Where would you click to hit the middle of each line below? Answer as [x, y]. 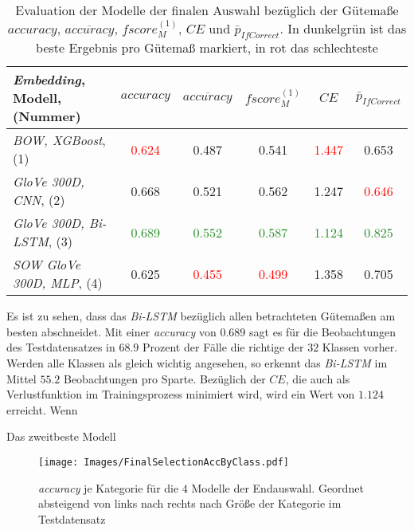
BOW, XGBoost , [59, 140]
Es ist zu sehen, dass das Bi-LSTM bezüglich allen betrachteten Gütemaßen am [201, 316]
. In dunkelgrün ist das [343, 28]
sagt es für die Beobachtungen [322, 331]
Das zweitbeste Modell [61, 436]
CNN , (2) [39, 200]
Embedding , [49, 80]
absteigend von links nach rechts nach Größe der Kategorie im [190, 503]
